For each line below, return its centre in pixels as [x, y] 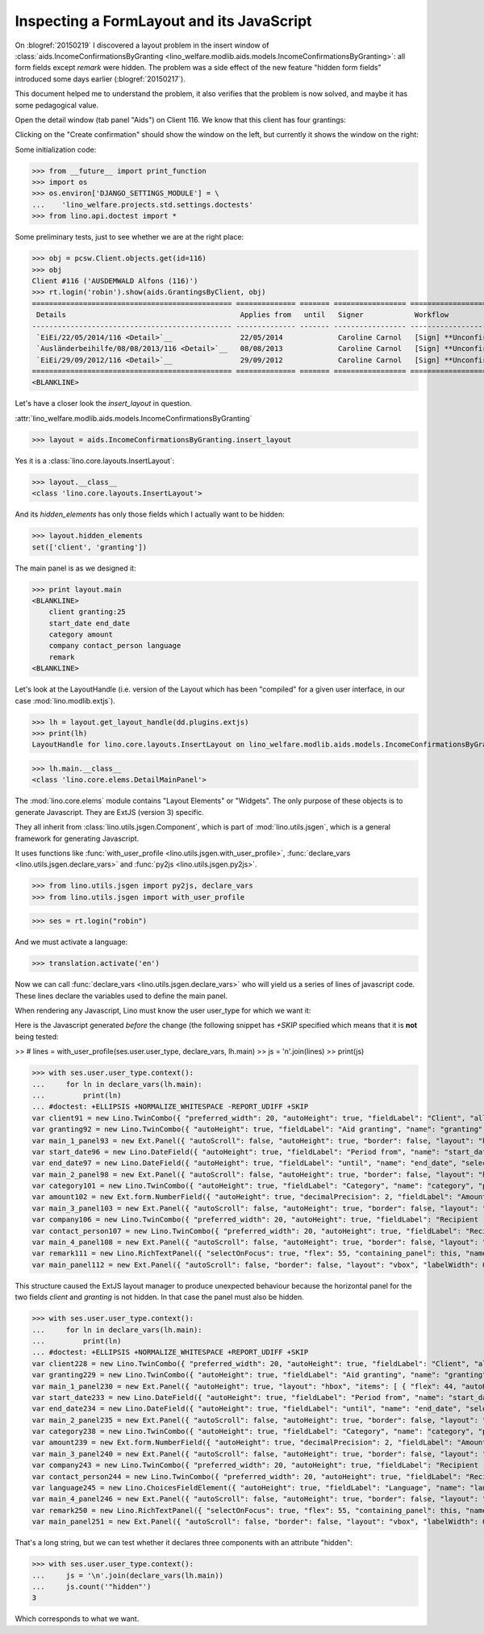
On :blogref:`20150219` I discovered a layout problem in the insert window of [142, 45]
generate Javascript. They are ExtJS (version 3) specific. [110, 812]
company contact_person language [115, 646]
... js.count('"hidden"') [92, 1586]
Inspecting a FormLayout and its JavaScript [163, 21]
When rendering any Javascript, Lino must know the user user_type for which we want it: [163, 1010]
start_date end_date [90, 623]
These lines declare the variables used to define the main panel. [121, 996]
